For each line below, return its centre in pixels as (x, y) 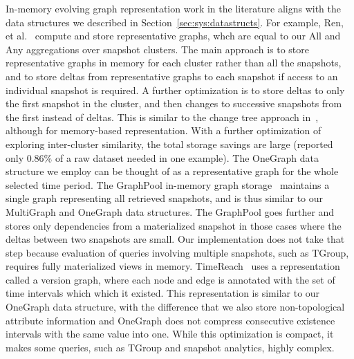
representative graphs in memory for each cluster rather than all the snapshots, (174, 63)
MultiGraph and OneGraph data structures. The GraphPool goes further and (170, 211)
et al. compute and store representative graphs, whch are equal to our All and (173, 36)
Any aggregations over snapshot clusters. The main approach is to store (157, 49)
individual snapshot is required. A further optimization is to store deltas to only (175, 90)
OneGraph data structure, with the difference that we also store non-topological (175, 307)
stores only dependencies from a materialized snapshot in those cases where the (174, 225)
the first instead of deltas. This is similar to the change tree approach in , (162, 117)
